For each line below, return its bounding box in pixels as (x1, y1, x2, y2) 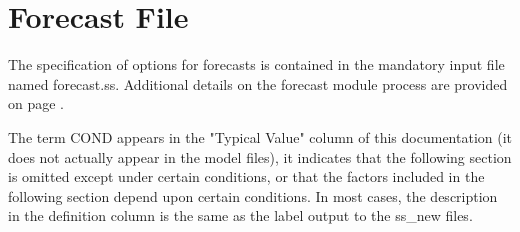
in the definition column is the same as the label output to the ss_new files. (8, 205, 473, 226)
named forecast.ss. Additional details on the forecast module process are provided (8, 73, 508, 94)
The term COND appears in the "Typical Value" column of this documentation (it (8, 126, 513, 147)
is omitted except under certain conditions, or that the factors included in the (8, 166, 485, 187)
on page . (8, 93, 64, 114)
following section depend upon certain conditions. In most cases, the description (8, 185, 498, 206)
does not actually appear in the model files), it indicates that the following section (8, 146, 512, 167)
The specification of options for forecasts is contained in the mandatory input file (8, 54, 505, 75)
